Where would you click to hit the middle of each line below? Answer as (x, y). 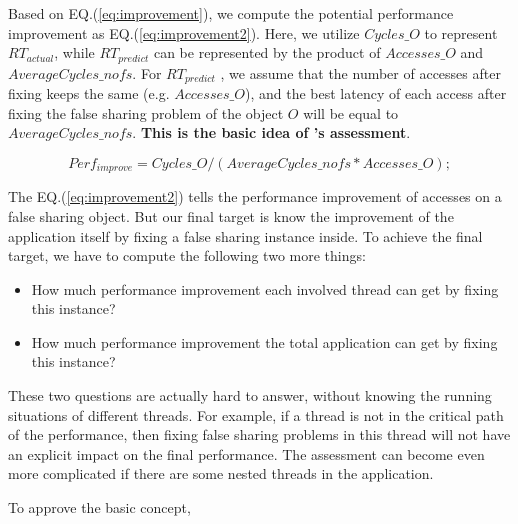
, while (74, 52)
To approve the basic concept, (99, 507)
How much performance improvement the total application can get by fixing (264, 341)
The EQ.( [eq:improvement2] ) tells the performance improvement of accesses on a (255, 196)
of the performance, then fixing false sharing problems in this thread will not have (259, 434)
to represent (461, 32)
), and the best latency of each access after (375, 93)
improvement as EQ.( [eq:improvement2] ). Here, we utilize (184, 32)
